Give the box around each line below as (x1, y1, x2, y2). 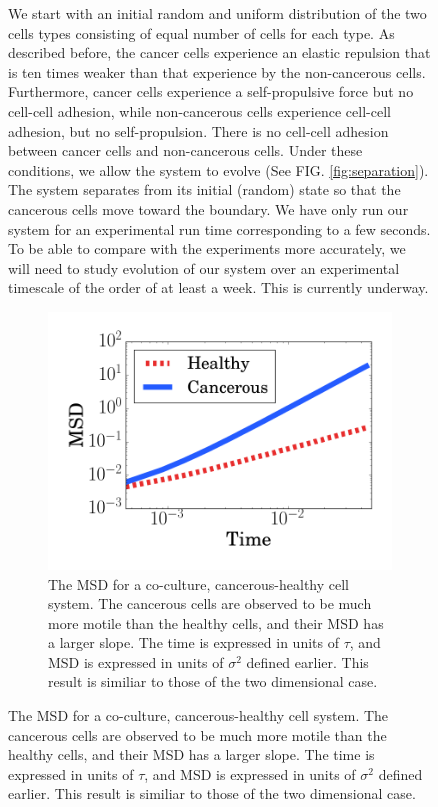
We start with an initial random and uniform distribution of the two (8, 3, 427, 23)
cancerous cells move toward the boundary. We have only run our (8, 198, 409, 219)
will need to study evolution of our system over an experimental (8, 257, 400, 278)
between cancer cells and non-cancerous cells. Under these (8, 140, 363, 161)
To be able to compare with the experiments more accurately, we (8, 238, 406, 259)
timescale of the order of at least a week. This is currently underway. (8, 277, 429, 298)
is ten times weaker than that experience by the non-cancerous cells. (8, 61, 426, 82)
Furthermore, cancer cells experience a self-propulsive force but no (8, 81, 414, 102)
